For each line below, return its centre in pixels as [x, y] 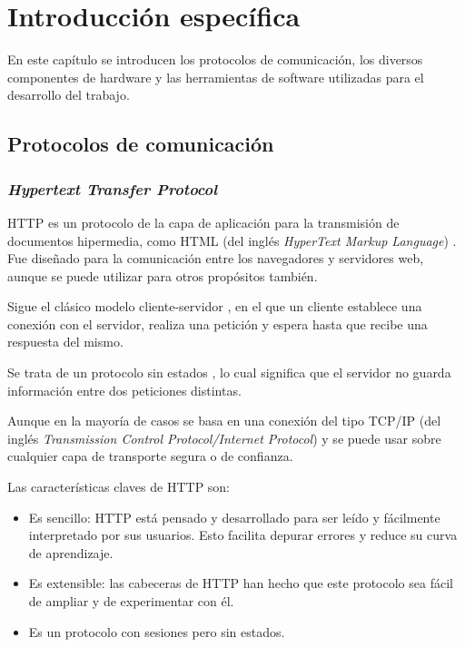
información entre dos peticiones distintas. [124, 390]
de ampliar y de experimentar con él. [131, 601]
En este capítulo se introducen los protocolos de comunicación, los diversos [215, 59]
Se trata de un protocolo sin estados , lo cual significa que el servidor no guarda [229, 373]
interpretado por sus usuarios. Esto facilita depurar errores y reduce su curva [243, 535]
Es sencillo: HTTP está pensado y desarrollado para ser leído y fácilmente [234, 517]
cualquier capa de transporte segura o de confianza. [150, 456]
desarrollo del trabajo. [69, 95]
